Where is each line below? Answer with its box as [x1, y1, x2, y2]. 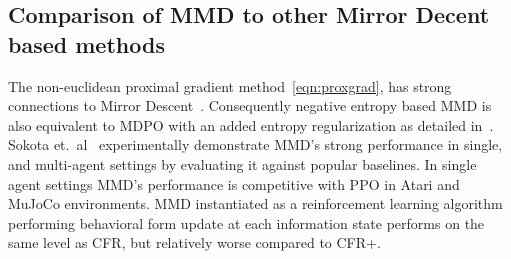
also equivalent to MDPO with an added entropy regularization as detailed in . [8, 114, 494, 135]
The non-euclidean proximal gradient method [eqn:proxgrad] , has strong [8, 75, 452, 96]
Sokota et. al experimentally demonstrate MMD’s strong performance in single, [8, 134, 503, 155]
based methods [8, 28, 165, 59]
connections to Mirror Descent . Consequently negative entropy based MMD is [8, 95, 492, 116]
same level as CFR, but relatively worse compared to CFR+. [8, 232, 381, 253]
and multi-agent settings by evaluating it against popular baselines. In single [8, 153, 477, 174]
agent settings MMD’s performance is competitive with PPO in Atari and [8, 173, 460, 194]
